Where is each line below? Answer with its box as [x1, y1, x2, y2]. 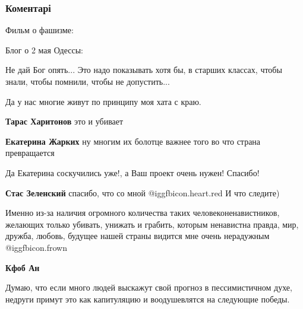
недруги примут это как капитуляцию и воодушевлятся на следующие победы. [5, 292, 290, 305]
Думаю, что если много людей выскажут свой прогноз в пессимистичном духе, [5, 281, 292, 294]
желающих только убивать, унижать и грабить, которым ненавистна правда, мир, [5, 218, 299, 230]
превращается [5, 146, 55, 159]
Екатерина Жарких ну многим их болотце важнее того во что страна [5, 135, 261, 147]
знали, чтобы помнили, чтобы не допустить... [5, 75, 170, 87]
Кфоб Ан [5, 261, 40, 273]
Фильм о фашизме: [5, 24, 74, 36]
